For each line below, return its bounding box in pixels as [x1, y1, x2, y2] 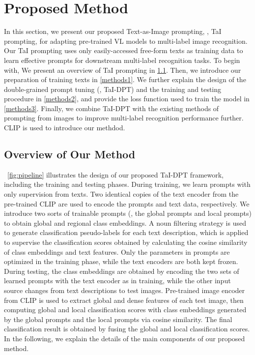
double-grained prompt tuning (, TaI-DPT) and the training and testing [4, 84, 222, 94]
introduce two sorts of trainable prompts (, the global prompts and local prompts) [4, 208, 252, 218]
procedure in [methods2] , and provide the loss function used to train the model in [4, 93, 250, 104]
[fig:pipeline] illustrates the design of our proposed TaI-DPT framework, [7, 169, 224, 179]
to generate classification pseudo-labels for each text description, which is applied [4, 227, 249, 237]
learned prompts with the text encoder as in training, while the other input [4, 275, 231, 286]
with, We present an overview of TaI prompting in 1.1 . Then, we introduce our [4, 64, 241, 75]
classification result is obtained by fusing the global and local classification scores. [4, 324, 250, 334]
